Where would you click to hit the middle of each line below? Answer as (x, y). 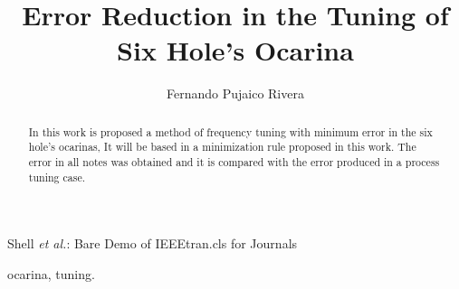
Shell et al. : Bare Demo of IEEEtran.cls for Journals (153, 243)
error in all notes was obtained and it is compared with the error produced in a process (234, 162)
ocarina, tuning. (51, 273)
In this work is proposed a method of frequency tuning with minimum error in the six (230, 131)
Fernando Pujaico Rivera (235, 93)
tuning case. (57, 177)
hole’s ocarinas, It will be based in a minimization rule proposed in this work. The (222, 147)
